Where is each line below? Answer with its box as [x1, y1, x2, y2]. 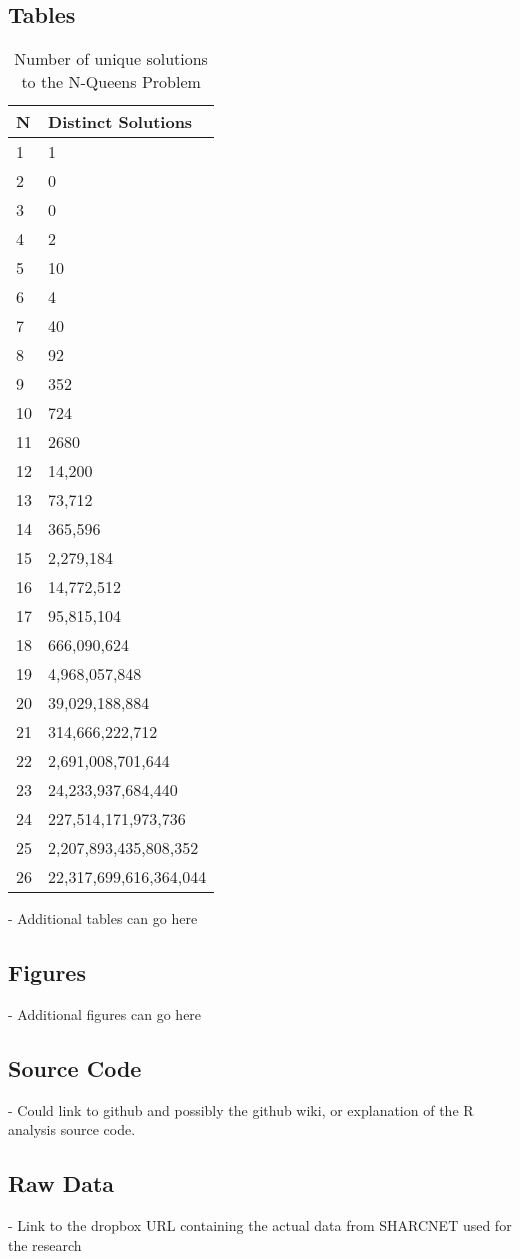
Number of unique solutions [14, 47, 208, 71]
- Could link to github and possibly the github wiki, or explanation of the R [8, 1099, 474, 1120]
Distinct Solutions [48, 110, 193, 134]
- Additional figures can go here [8, 1004, 202, 1024]
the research [8, 1234, 82, 1255]
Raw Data [8, 1168, 115, 1199]
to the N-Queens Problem [21, 70, 201, 94]
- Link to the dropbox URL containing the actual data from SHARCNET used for [8, 1215, 512, 1236]
